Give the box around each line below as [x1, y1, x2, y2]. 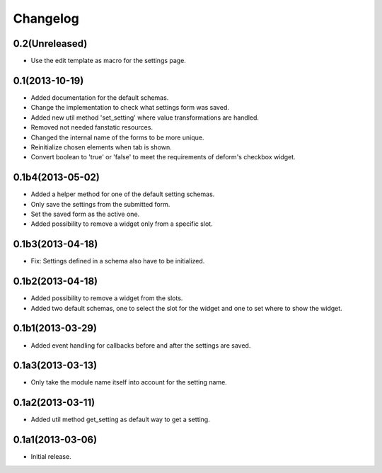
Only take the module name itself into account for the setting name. [30, 378, 228, 387]
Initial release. [30, 452, 71, 461]
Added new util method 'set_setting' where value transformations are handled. [30, 113, 260, 122]
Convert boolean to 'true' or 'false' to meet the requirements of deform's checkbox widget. [30, 153, 296, 161]
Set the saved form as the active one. [30, 210, 140, 218]
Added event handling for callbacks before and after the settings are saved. [30, 341, 251, 350]
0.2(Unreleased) [13, 38, 88, 50]
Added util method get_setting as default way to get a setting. [30, 415, 210, 424]
